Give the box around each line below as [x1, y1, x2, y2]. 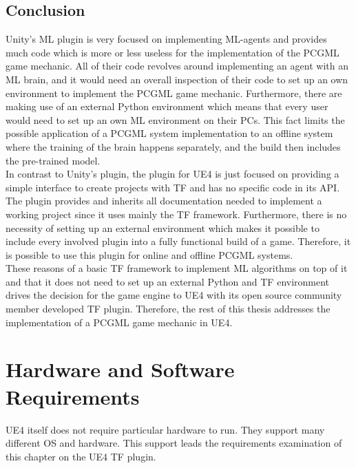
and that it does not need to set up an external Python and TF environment [6, 274, 330, 288]
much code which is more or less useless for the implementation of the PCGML [6, 45, 339, 59]
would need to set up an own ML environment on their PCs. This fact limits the [6, 112, 345, 127]
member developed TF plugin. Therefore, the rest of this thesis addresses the [6, 301, 331, 316]
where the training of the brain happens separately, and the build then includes [6, 139, 341, 153]
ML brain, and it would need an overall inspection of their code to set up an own [6, 72, 348, 86]
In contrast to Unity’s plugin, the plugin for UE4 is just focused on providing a [6, 167, 339, 181]
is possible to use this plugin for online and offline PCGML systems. [6, 247, 293, 262]
